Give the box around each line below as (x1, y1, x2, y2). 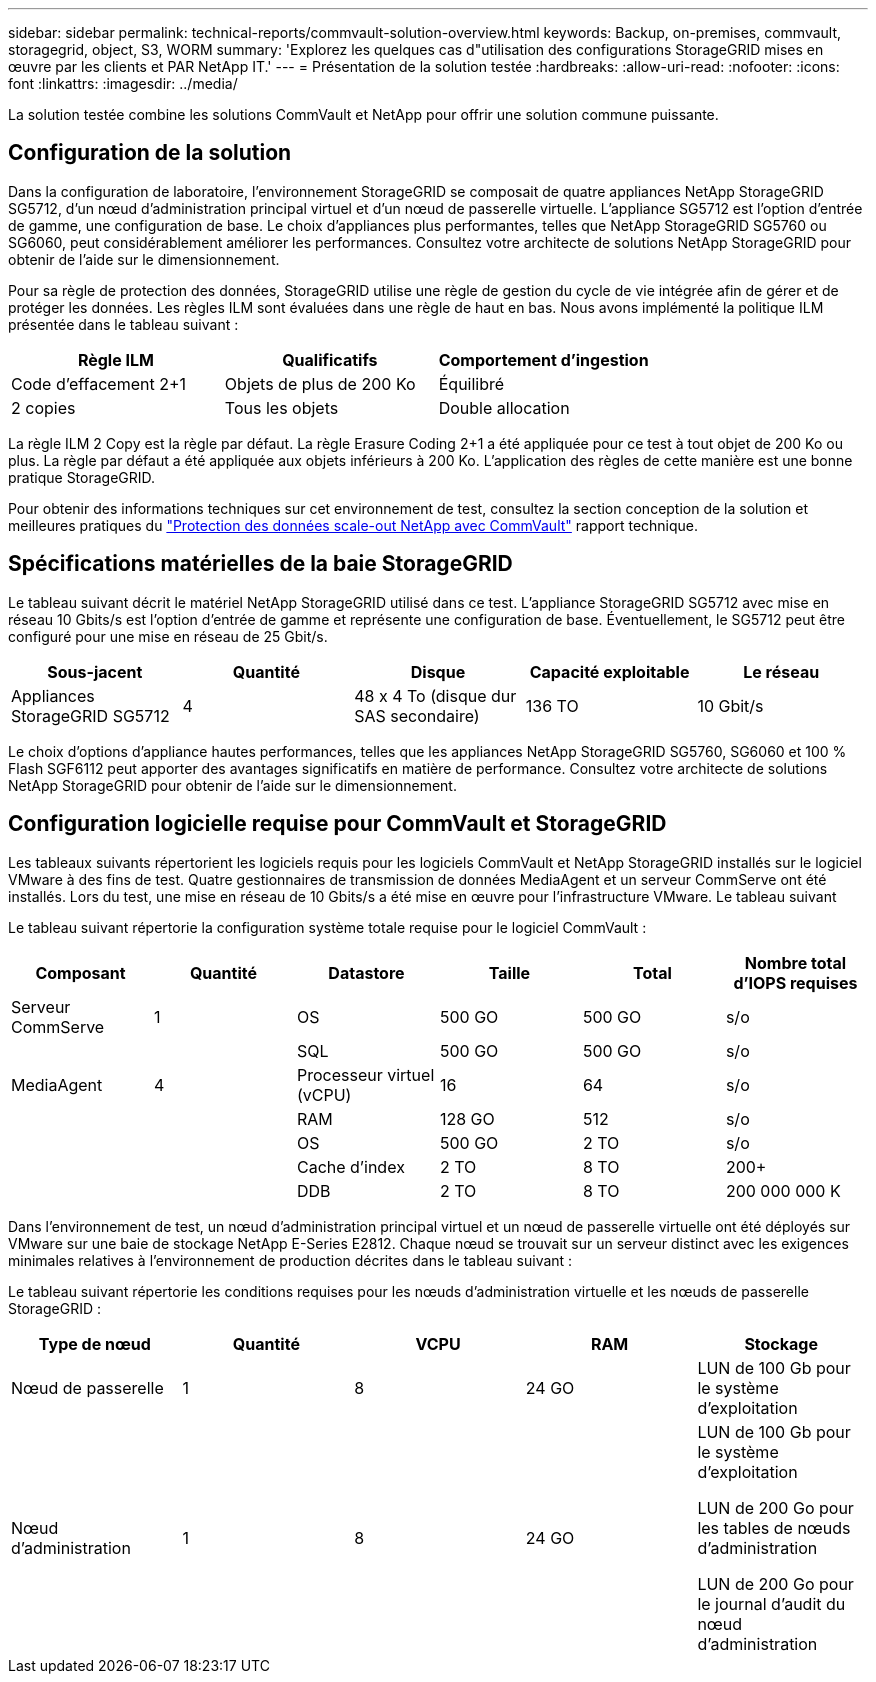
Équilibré (438, 373, 505, 394)
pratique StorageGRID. (8, 468, 156, 486)
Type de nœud (38, 1333, 151, 1354)
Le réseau (743, 661, 820, 682)
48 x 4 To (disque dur (354, 685, 517, 706)
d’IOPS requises (733, 972, 858, 993)
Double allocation (438, 397, 570, 418)
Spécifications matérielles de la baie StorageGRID (8, 551, 513, 577)
